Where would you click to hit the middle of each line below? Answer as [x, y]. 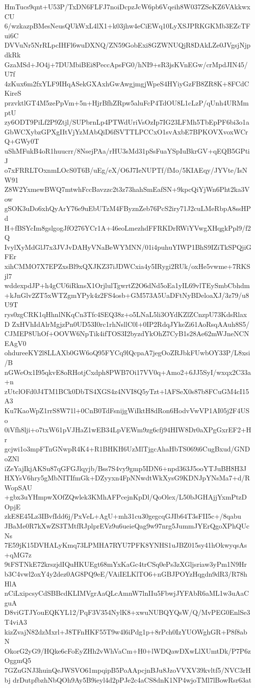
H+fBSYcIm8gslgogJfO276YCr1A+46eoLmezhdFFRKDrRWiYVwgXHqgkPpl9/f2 [128, 227]
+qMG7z [18, 554]
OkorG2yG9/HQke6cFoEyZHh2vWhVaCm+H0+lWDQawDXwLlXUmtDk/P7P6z [128, 650]
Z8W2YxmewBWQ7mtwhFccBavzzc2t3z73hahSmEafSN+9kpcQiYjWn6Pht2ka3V [127, 189]
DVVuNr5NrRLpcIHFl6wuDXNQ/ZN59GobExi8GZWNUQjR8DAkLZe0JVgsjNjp [127, 45]
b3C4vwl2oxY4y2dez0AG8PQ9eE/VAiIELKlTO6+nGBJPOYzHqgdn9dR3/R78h [126, 574]
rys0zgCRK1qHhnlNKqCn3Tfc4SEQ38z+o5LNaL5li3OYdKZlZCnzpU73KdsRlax [126, 314]
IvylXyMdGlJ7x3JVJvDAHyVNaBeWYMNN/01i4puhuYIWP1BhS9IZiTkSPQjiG [128, 247]
